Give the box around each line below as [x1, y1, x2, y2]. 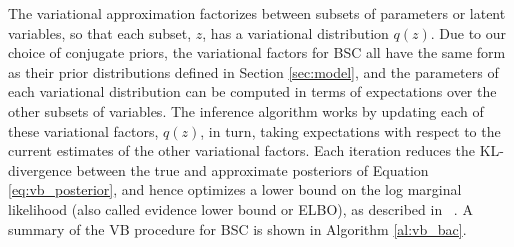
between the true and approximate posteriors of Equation [76, 159, 429, 180]
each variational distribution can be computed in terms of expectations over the [8, 81, 497, 102]
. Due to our [430, 22, 507, 43]
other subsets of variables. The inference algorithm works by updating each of [8, 100, 484, 121]
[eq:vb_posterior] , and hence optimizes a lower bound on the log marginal [8, 179, 462, 200]
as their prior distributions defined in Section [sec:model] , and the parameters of [8, 61, 499, 82]
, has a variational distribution [202, 22, 389, 43]
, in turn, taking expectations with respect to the [200, 120, 501, 141]
